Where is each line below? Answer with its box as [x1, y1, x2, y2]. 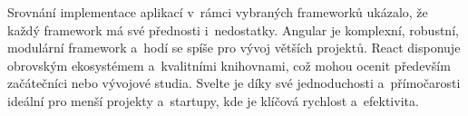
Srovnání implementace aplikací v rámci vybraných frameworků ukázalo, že [7, 3, 428, 21]
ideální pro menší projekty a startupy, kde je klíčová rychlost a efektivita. [7, 91, 419, 110]
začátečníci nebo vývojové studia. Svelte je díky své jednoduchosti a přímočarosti [7, 73, 461, 92]
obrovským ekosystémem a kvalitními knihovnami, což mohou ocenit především [7, 55, 451, 74]
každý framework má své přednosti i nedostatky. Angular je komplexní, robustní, [7, 20, 459, 39]
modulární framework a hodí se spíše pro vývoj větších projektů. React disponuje [7, 38, 461, 57]
